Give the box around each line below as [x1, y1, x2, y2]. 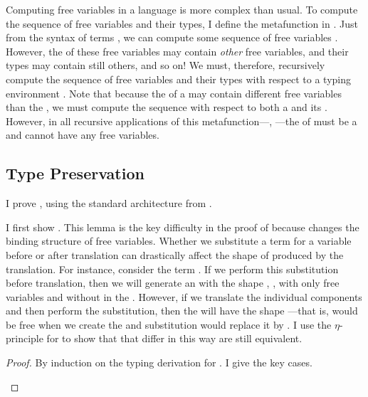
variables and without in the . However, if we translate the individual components [6, 289, 362, 304]
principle [6, 331, 43, 346]
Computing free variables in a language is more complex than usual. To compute [6, 2, 358, 16]
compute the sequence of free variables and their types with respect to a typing [6, 71, 351, 86]
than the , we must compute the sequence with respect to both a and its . [6, 100, 327, 115]
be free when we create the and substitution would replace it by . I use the [6, 317, 332, 332]
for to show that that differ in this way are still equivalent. [46, 331, 303, 346]
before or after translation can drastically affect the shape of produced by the [6, 247, 344, 262]
